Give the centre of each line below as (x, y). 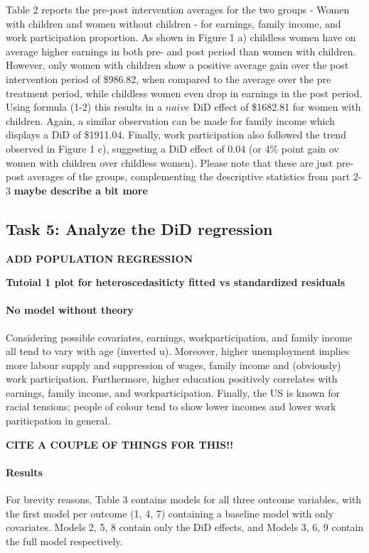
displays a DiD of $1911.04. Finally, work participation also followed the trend (176, 135)
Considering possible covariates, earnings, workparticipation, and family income (179, 337)
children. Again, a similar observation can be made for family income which (171, 120)
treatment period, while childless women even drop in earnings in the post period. (184, 93)
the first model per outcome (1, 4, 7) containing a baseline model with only (170, 513)
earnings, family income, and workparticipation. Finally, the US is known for (173, 392)
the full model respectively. (64, 541)
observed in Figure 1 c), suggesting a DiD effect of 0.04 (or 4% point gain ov (172, 148)
